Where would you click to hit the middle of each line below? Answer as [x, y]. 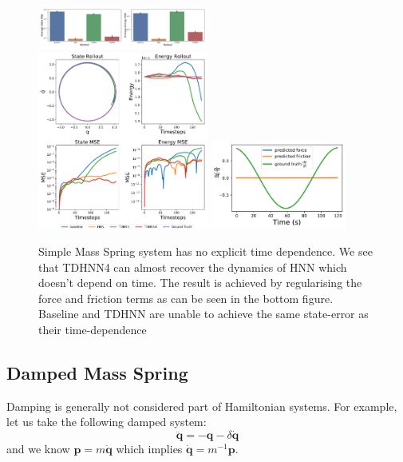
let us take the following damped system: [107, 422]
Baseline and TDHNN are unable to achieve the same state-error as [203, 314]
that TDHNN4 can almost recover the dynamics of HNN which [193, 267]
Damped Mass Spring [97, 372]
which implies [149, 449]
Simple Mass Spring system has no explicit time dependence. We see [205, 251]
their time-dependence [93, 329]
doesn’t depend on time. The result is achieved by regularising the [200, 283]
